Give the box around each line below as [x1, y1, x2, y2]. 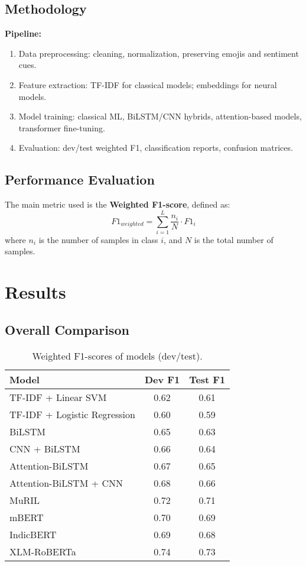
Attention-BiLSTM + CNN [9, 476, 123, 490]
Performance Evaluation [5, 170, 155, 189]
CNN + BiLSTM [9, 441, 80, 455]
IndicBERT [9, 527, 57, 541]
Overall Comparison [5, 320, 129, 338]
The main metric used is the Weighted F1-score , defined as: [5, 198, 230, 211]
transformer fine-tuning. [18, 121, 105, 134]
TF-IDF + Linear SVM [9, 390, 107, 404]
